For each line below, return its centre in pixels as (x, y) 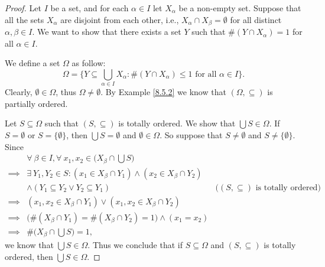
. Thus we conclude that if (135, 245)
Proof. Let (23, 8)
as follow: (89, 63)
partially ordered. (36, 103)
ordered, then (29, 256)
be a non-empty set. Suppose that (240, 8)
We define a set (32, 63)
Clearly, (19, 92)
